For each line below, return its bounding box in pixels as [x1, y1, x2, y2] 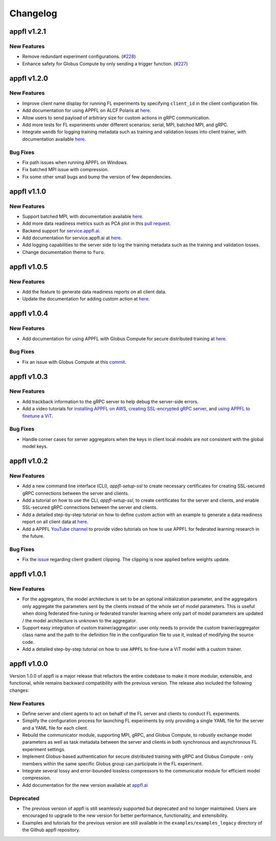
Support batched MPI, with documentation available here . [22, 213, 144, 219]
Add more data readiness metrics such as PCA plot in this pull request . [22, 220, 171, 227]
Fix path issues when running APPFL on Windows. [22, 159, 128, 166]
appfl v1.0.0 [9, 659, 48, 668]
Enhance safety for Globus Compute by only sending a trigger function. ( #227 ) [22, 60, 188, 66]
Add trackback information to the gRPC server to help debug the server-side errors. [22, 399, 199, 405]
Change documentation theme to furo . [22, 249, 105, 255]
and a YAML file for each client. [22, 725, 88, 731]
